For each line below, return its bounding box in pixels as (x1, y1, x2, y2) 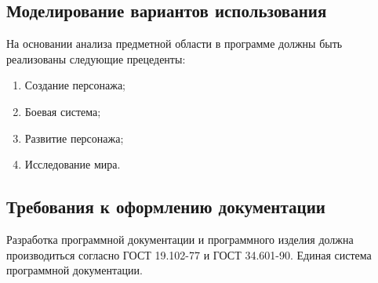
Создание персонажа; (24, 77, 126, 93)
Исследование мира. (24, 156, 121, 172)
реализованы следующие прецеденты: (6, 50, 186, 67)
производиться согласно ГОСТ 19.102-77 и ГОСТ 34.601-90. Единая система (6, 246, 372, 263)
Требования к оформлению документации (6, 194, 325, 219)
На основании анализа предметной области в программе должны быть (6, 35, 343, 52)
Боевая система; (24, 103, 101, 119)
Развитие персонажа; (24, 129, 124, 146)
